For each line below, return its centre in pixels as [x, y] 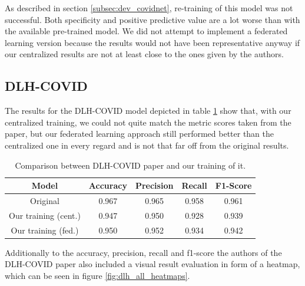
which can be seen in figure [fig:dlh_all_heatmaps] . [97, 275]
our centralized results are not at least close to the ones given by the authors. [144, 54]
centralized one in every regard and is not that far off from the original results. [147, 145]
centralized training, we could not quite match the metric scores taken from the [148, 122]
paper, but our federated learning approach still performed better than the [140, 134]
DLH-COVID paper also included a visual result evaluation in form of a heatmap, [152, 264]
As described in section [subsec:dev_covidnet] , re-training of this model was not [149, 8]
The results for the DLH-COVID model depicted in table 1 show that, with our [148, 111]
